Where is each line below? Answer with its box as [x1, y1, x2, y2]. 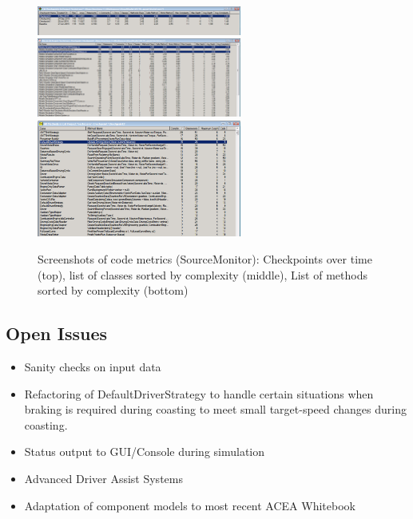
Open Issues [6, 321, 108, 346]
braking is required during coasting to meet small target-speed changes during [24, 401, 407, 418]
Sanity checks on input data [24, 359, 161, 374]
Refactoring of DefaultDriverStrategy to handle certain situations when [24, 385, 374, 402]
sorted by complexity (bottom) [38, 282, 189, 299]
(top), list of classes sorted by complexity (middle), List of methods [38, 266, 367, 283]
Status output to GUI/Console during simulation [24, 443, 265, 460]
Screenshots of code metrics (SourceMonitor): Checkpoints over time [38, 251, 372, 267]
